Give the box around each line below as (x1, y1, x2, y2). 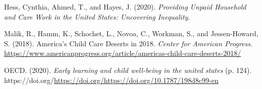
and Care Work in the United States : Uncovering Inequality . (4, 11, 190, 22)
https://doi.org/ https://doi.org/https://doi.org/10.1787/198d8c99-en (4, 74, 219, 85)
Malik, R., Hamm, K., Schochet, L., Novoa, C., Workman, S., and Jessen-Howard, (4, 28, 258, 39)
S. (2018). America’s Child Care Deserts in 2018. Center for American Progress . (4, 38, 252, 48)
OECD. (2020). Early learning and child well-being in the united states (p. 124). (4, 64, 252, 75)
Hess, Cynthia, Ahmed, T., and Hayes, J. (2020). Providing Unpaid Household (4, 2, 246, 12)
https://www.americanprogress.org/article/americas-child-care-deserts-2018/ (4, 48, 241, 58)
